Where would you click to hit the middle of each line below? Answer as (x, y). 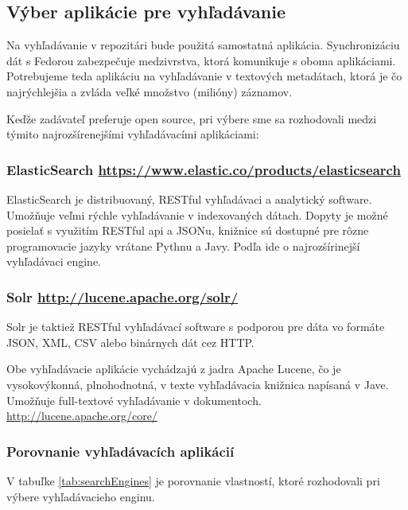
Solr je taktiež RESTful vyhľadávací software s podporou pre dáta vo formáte (196, 327)
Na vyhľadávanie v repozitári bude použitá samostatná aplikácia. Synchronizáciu (203, 45)
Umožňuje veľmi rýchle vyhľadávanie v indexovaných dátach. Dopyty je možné (197, 214)
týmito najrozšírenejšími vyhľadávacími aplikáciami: (133, 134)
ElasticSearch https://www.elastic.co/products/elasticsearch (204, 169)
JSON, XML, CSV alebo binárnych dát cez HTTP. (130, 342)
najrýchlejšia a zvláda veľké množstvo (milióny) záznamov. (150, 91)
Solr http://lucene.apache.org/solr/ (122, 296)
